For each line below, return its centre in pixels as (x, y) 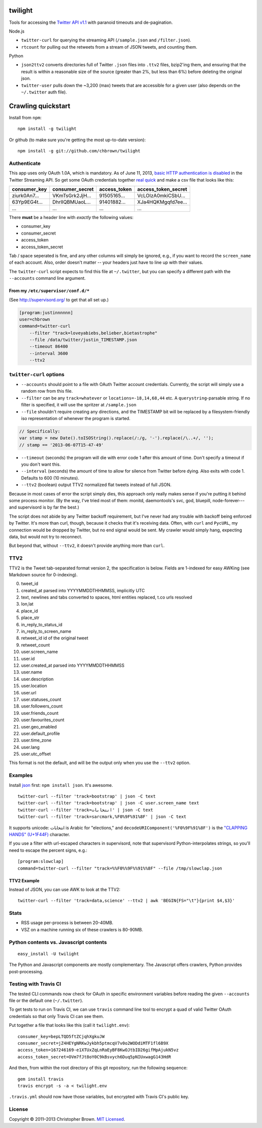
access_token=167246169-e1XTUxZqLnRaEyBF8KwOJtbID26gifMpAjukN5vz (98, 1050)
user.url (29, 692)
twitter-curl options (37, 374)
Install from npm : (25, 117)
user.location (34, 686)
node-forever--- (229, 501)
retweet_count (36, 645)
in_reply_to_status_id (42, 624)
